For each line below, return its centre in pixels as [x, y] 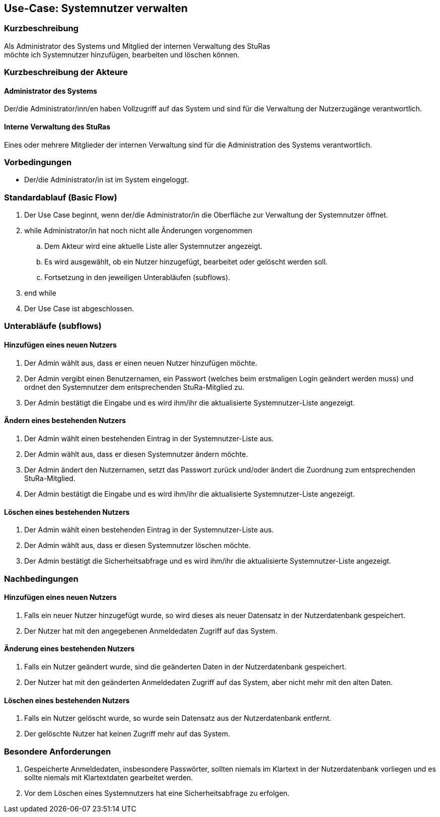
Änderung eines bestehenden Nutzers [69, 649]
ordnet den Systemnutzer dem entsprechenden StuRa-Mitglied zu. [134, 387]
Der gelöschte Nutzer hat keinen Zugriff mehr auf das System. [127, 734]
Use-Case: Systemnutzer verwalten [96, 8]
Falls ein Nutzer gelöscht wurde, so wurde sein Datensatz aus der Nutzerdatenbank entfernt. [178, 718]
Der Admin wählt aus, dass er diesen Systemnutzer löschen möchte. [137, 546]
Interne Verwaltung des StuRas [57, 127]
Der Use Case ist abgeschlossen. [79, 309]
